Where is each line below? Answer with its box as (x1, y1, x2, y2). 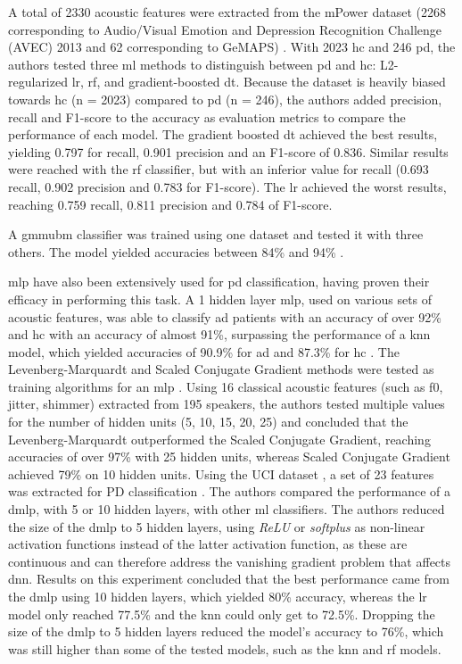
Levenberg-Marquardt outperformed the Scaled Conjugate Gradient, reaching (8, 429, 431, 448)
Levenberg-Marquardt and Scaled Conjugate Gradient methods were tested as (8, 360, 434, 378)
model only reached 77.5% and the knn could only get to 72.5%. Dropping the (8, 604, 435, 623)
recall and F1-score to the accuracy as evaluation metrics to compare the (8, 107, 406, 126)
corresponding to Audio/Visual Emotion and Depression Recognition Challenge (8, 20, 441, 38)
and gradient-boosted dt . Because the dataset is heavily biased (103, 72, 446, 91)
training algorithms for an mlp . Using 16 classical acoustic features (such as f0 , (8, 377, 443, 395)
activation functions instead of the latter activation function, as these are (8, 535, 408, 553)
